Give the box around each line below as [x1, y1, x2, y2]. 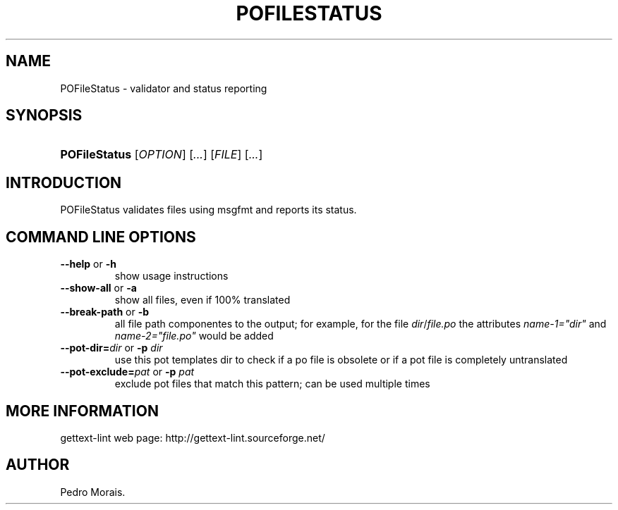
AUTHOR [6, 456, 70, 474]
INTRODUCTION [6, 173, 122, 192]
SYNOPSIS [6, 106, 83, 125]
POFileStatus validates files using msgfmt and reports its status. [60, 204, 357, 216]
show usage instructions [114, 270, 229, 282]
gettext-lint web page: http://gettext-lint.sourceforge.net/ [60, 431, 325, 444]
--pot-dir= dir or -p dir [60, 342, 163, 354]
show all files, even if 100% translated [114, 294, 291, 306]
